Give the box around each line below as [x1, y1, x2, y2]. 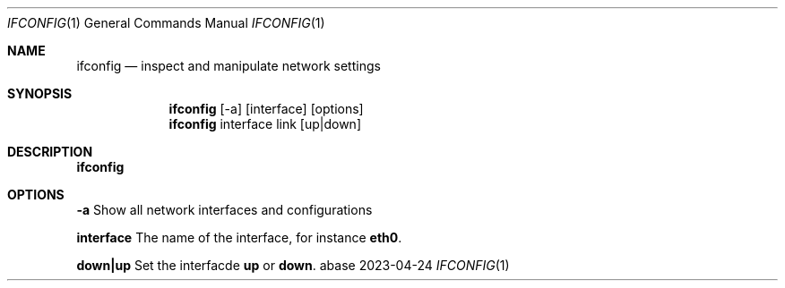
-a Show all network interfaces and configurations [76, 202, 373, 217]
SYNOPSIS [7, 86, 73, 101]
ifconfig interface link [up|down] [168, 116, 361, 131]
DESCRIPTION [7, 144, 93, 159]
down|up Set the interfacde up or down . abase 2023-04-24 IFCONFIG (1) [76, 258, 510, 273]
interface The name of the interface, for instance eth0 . [76, 230, 402, 245]
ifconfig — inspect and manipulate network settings [76, 58, 381, 73]
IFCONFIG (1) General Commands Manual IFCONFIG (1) [7, 15, 325, 30]
